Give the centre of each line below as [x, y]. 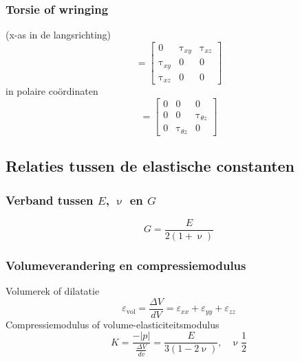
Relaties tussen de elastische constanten [150, 166]
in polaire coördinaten [52, 91]
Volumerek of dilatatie [53, 291]
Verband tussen [50, 200]
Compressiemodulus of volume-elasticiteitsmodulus [112, 324]
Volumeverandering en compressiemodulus [126, 265]
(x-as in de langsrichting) [58, 35]
